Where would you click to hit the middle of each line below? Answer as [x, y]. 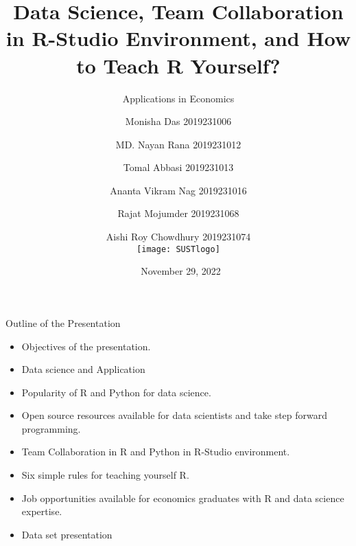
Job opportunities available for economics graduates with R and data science [183, 498]
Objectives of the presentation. [86, 346]
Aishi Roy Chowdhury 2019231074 [178, 237]
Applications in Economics [178, 98]
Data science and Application [83, 369]
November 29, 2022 [181, 271]
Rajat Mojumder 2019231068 [178, 213]
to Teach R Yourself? [178, 65]
